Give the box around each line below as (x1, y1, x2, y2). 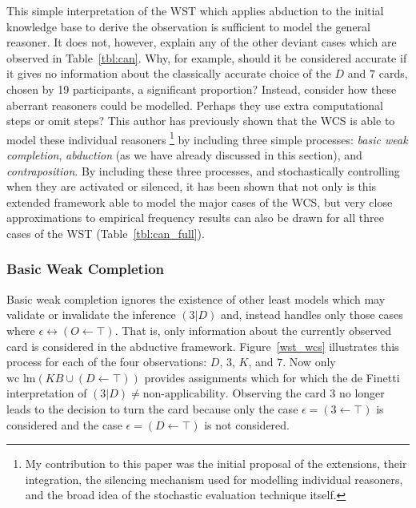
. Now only (282, 353, 336, 370)
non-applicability (142, 389, 226, 401)
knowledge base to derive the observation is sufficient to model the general (6, 18, 370, 34)
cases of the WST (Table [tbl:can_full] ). (6, 224, 205, 241)
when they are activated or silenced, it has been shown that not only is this (6, 178, 377, 195)
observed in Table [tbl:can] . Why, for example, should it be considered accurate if (6, 49, 407, 66)
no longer (338, 385, 385, 401)
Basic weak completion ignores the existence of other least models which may (6, 290, 386, 307)
